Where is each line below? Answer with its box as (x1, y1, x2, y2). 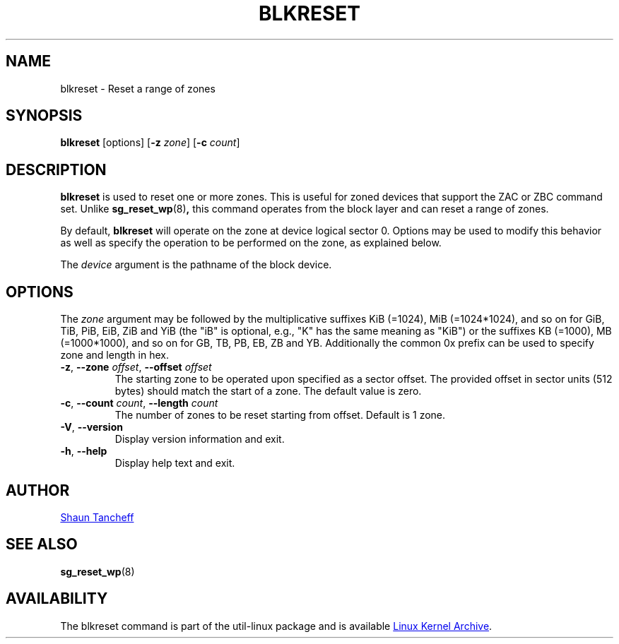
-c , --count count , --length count (60, 397, 218, 410)
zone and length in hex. (60, 349, 169, 362)
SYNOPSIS (6, 107, 83, 125)
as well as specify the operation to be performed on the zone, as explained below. (60, 237, 442, 249)
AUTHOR (6, 481, 70, 499)
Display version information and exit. (114, 433, 285, 446)
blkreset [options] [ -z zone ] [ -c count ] (60, 136, 240, 149)
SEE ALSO (6, 535, 78, 554)
